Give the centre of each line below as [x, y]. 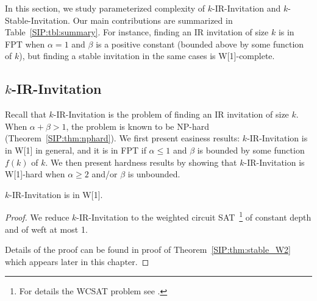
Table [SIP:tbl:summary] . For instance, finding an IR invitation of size [137, 32]
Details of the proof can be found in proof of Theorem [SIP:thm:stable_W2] [148, 250]
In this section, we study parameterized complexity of [105, 8]
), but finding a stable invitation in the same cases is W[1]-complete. [147, 56]
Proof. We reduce [37, 217]
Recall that [26, 114]
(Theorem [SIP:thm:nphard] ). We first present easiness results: [123, 138]
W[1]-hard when [35, 174]
